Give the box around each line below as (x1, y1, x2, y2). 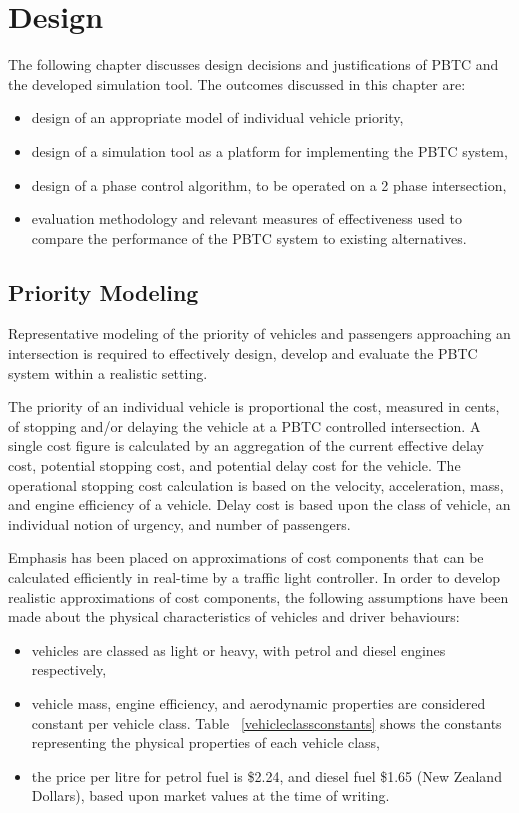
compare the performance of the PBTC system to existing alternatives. (31, 227, 467, 248)
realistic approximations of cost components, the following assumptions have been (8, 586, 509, 607)
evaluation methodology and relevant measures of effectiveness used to (31, 208, 462, 229)
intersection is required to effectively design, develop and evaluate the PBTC (8, 343, 478, 364)
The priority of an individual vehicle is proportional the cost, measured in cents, (8, 396, 500, 417)
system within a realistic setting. (8, 362, 208, 383)
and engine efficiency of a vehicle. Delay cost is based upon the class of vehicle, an (8, 494, 511, 515)
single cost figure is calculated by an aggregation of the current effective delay (8, 435, 484, 456)
